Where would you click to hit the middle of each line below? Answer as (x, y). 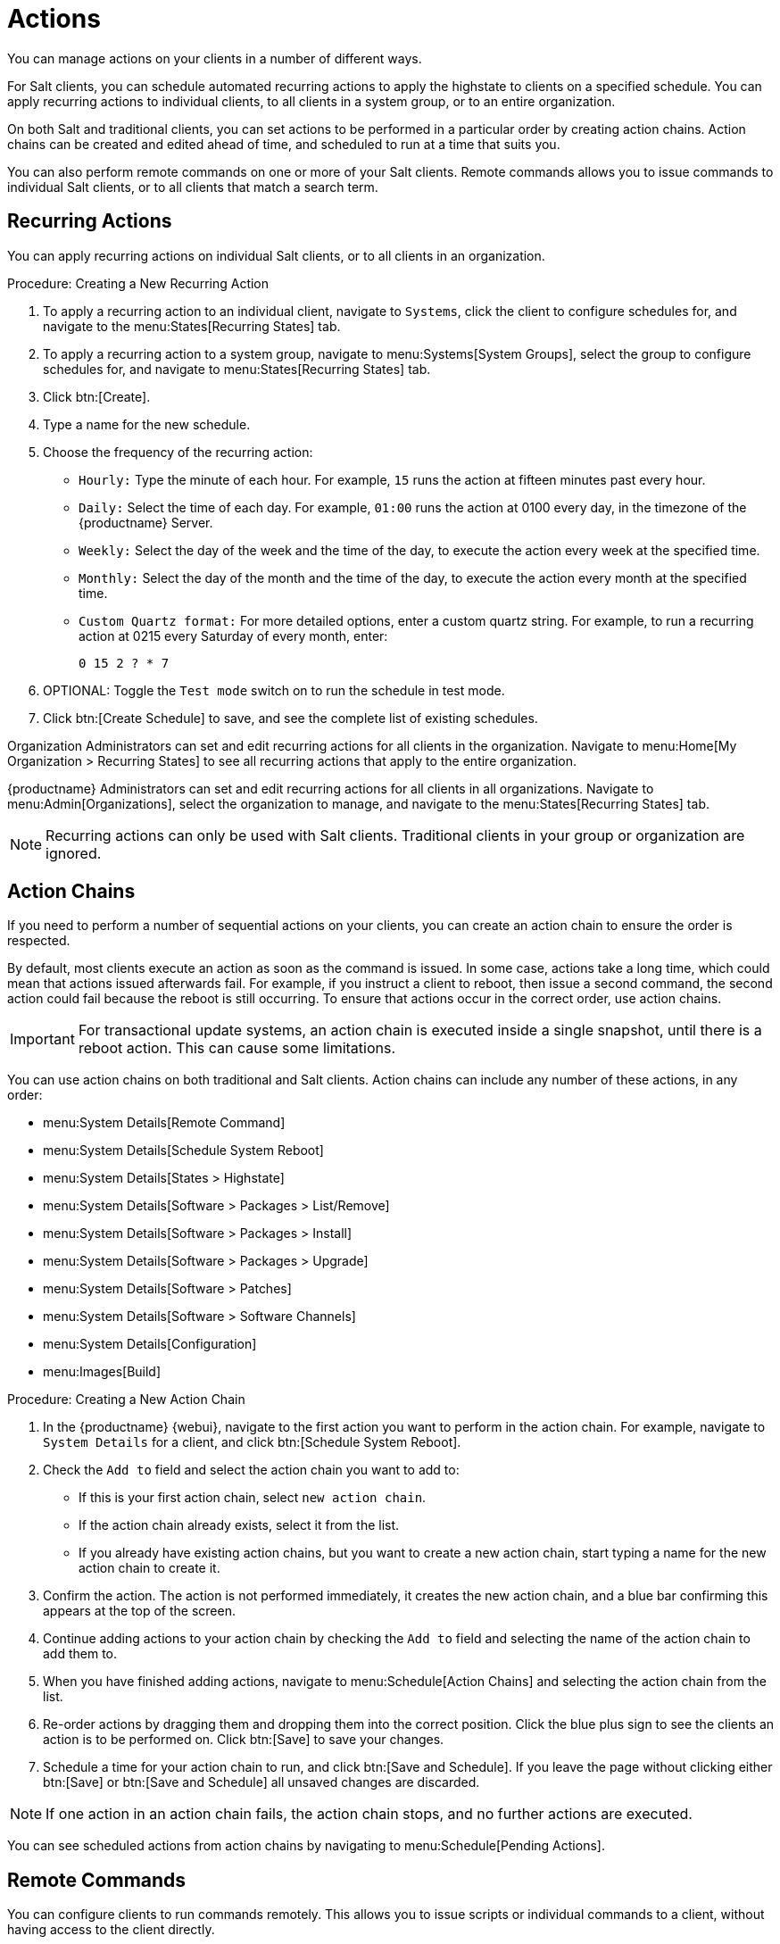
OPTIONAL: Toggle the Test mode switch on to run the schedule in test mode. (274, 690)
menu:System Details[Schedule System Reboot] (183, 1151)
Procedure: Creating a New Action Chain (126, 1400)
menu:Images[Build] (102, 1372)
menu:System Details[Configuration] (150, 1344)
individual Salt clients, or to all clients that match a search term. (193, 187)
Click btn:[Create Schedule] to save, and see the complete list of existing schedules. (290, 718)
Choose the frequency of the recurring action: (178, 452)
